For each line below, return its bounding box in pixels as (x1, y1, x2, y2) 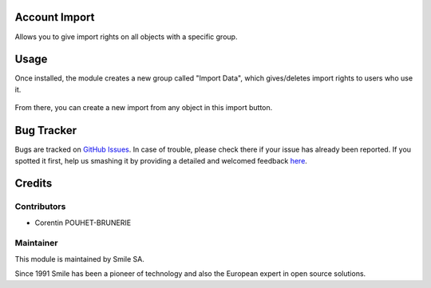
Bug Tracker (14, 124, 77, 137)
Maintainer (14, 238, 58, 249)
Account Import (14, 10, 95, 24)
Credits (14, 176, 53, 191)
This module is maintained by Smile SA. (14, 254, 145, 263)
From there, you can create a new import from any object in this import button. (14, 103, 273, 112)
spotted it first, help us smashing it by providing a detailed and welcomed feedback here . (14, 156, 307, 165)
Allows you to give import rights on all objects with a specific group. (14, 32, 238, 41)
